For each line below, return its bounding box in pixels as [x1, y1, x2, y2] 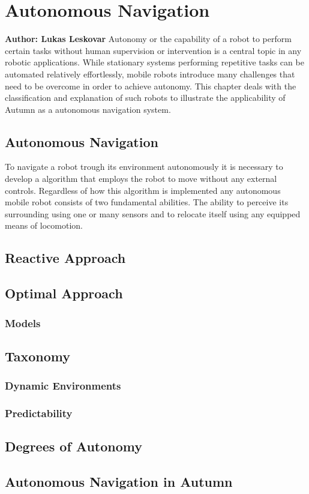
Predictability [5, 406, 73, 420]
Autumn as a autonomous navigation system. [5, 103, 171, 115]
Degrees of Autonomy [5, 437, 142, 456]
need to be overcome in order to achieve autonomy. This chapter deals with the [5, 79, 296, 92]
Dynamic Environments [5, 378, 121, 393]
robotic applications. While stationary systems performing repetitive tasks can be [5, 56, 304, 68]
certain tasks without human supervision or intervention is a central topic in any [5, 44, 302, 56]
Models [5, 315, 41, 330]
